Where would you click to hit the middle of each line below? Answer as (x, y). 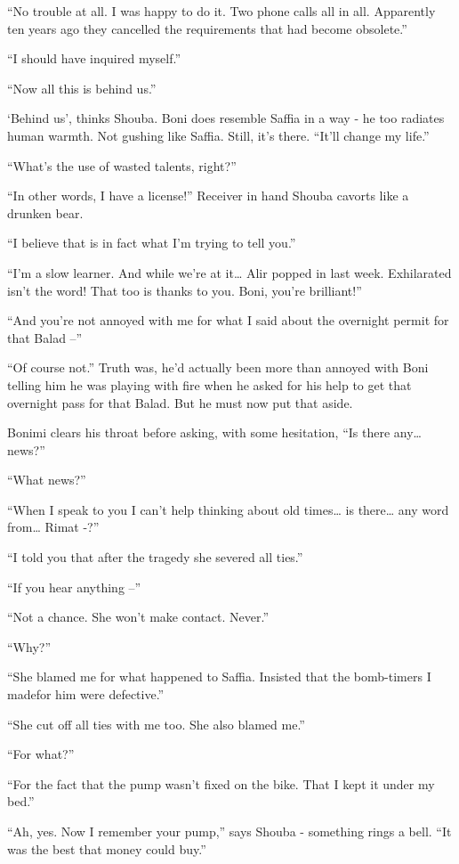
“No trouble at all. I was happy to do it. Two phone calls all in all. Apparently (221, 11)
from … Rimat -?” (53, 527)
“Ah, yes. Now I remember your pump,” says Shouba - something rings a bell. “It (229, 831)
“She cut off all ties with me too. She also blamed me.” (156, 724)
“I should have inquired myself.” (94, 58)
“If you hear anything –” (74, 587)
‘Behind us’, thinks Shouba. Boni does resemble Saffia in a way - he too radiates (226, 118)
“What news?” (47, 480)
